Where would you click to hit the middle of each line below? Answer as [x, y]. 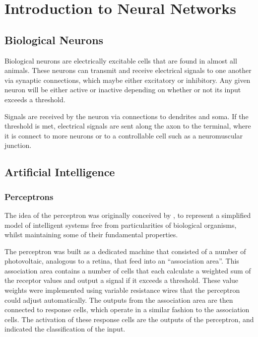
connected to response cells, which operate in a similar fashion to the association [127, 309]
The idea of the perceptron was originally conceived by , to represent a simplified [128, 215]
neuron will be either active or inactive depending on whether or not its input [123, 90]
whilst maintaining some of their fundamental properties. [91, 235]
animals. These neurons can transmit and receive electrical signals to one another [128, 70]
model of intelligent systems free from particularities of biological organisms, [121, 225]
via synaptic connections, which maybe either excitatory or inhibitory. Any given [128, 80]
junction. [18, 145]
